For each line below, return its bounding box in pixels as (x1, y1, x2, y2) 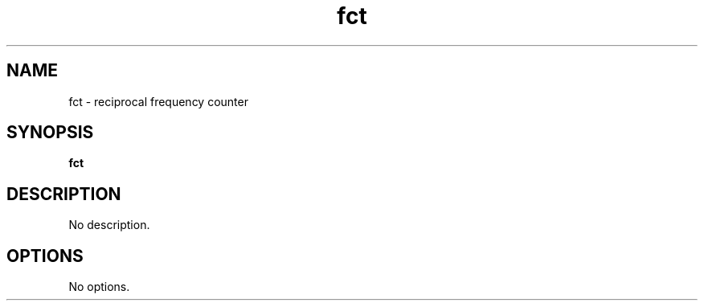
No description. (68, 218, 150, 232)
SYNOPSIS (6, 122, 94, 143)
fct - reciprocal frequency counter (68, 94, 248, 108)
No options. (68, 280, 130, 294)
